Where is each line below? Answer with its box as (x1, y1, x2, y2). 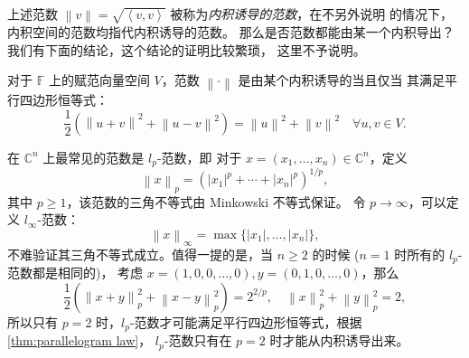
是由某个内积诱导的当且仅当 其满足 (238, 71, 446, 89)
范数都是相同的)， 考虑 (7, 263, 144, 282)
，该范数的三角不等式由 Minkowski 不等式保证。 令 (66, 192, 366, 211)
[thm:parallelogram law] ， (7, 331, 152, 350)
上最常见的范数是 (42, 147, 145, 166)
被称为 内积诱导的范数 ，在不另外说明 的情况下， (170, 5, 453, 23)
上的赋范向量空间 (48, 71, 150, 89)
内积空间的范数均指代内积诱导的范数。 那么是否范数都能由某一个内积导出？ (7, 23, 455, 42)
